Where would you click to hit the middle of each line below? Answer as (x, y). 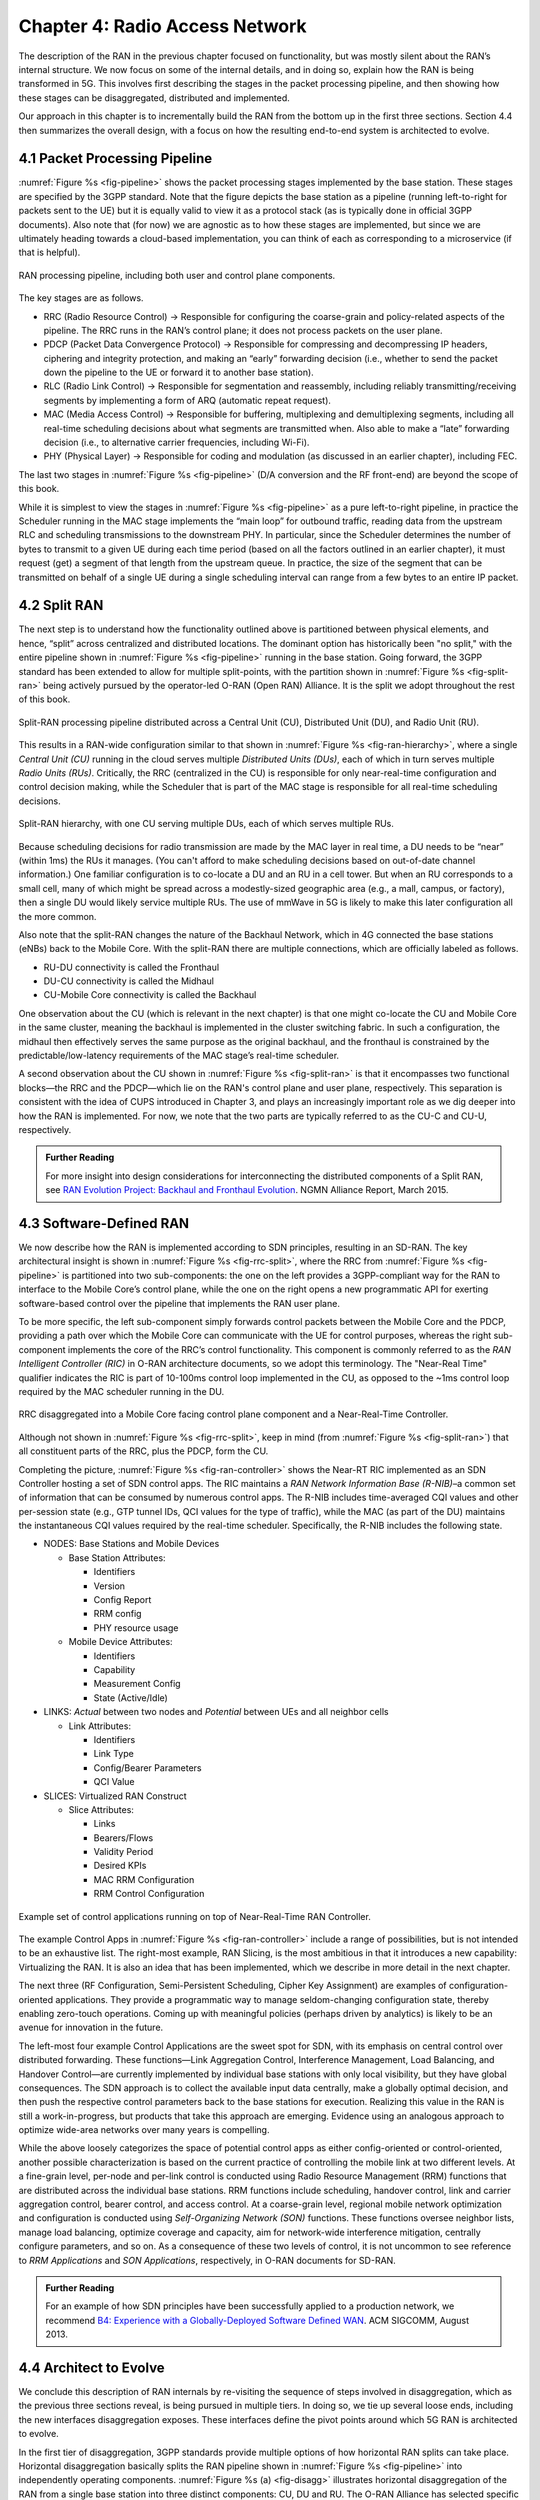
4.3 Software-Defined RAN (104, 1223)
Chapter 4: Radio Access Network (162, 26)
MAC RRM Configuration (144, 1879)
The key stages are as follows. (81, 298)
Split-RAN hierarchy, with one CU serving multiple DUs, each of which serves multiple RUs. (206, 824)
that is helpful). (49, 252)
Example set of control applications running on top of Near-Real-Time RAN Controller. (195, 1916)
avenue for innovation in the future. (91, 2027)
